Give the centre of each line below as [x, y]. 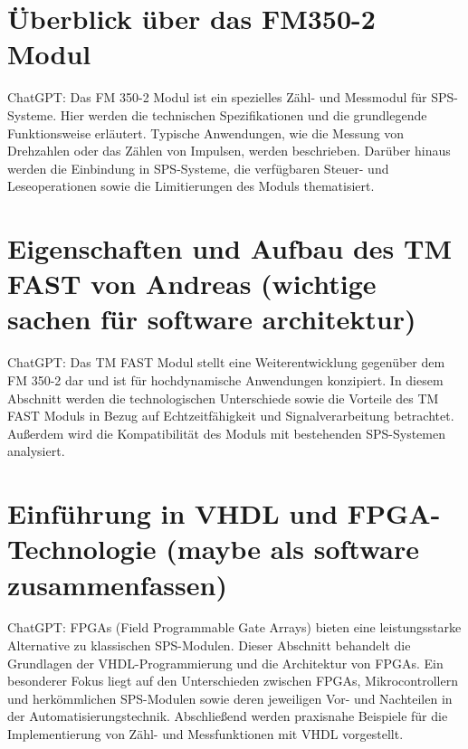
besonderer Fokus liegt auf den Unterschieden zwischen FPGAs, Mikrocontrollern [233, 681]
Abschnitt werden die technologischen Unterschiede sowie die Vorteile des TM [223, 398]
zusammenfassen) [117, 584]
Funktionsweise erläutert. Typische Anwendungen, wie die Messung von [206, 133]
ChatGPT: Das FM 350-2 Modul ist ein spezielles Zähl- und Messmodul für [217, 97]
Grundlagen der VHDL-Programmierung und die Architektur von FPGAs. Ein [225, 663]
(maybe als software [293, 549]
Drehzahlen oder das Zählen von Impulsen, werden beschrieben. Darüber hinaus [229, 151]
